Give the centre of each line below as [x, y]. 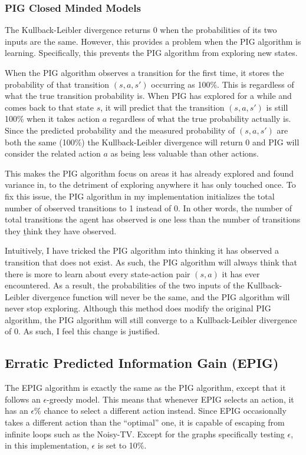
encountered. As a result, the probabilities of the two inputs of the [125, 285]
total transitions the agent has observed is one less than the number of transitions [153, 219]
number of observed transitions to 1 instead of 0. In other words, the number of [149, 207]
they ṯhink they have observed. [61, 230]
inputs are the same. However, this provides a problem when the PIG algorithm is [153, 41]
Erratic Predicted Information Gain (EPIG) [142, 363]
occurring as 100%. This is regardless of [223, 84]
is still [277, 107]
